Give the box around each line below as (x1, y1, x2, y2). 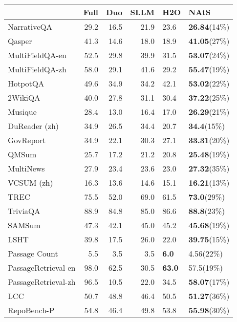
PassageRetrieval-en (8, 262, 76, 273)
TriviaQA (8, 205, 41, 216)
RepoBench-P (8, 304, 55, 316)
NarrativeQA (8, 21, 52, 32)
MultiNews (8, 163, 45, 174)
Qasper (8, 35, 32, 46)
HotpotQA (8, 78, 44, 89)
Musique (8, 106, 37, 117)
